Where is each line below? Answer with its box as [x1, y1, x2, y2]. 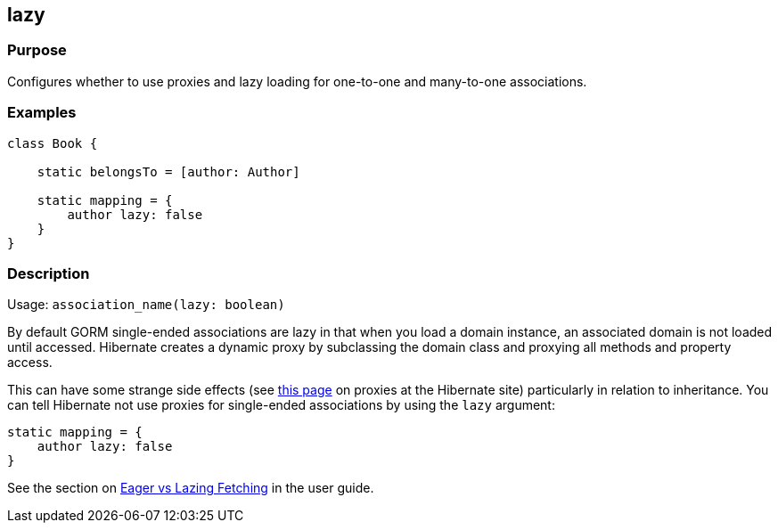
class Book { [7, 135, 98, 151]
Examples [7, 103, 77, 122]
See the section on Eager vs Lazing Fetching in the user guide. [7, 480, 374, 496]
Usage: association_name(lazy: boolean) [7, 297, 285, 313]
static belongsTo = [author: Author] [37, 164, 300, 179]
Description [7, 264, 90, 282]
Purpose [7, 41, 67, 60]
